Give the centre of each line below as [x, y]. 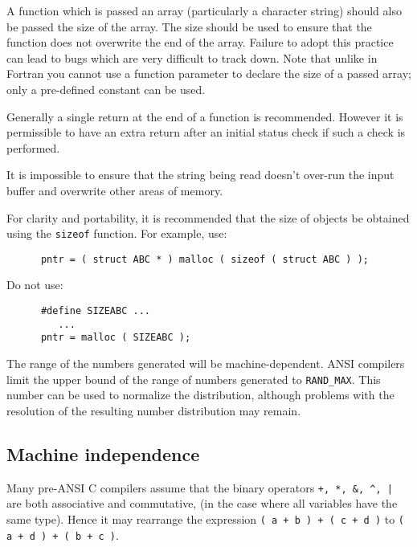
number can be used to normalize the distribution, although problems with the [200, 395]
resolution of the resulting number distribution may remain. [154, 410]
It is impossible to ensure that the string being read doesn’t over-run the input [200, 175]
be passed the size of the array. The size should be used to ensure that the [189, 26]
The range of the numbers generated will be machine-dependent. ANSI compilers [206, 363]
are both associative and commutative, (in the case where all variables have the [202, 503]
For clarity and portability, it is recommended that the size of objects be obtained [208, 217]
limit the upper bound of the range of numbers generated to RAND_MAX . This [194, 379]
